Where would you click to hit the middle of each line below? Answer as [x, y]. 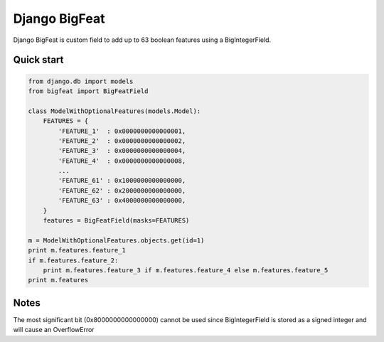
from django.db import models [81, 81]
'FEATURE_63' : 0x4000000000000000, [122, 201]
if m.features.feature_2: [73, 260]
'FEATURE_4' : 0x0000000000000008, [122, 161]
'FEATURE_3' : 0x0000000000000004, [122, 151]
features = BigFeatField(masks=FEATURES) [116, 221]
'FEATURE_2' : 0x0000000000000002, [122, 141]
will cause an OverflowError [54, 330]
